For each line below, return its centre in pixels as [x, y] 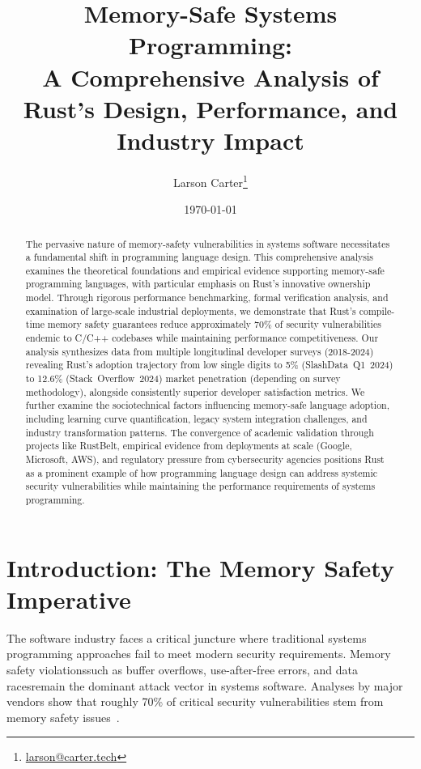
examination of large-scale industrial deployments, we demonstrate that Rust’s [191, 310]
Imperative [69, 599]
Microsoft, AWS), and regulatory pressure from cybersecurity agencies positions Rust [205, 459]
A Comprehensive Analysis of [210, 76]
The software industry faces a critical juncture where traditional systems [187, 637]
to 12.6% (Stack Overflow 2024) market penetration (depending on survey [183, 378]
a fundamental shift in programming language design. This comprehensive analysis [200, 257]
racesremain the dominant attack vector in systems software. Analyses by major [205, 685]
